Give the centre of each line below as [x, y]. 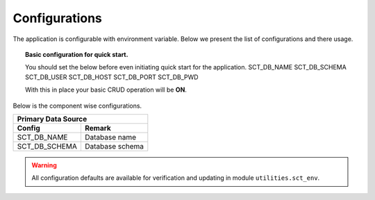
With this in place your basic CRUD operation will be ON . [106, 90]
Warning [44, 165]
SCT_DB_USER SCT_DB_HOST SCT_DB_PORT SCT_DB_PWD [112, 77]
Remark [98, 128]
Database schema [114, 146]
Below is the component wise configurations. [77, 106]
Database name [110, 137]
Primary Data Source [52, 119]
